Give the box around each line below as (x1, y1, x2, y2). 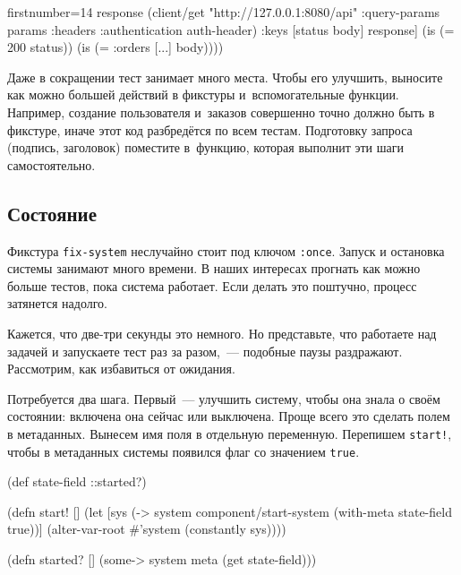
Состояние (7, 199, 98, 227)
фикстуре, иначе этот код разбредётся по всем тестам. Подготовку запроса (7, 120, 413, 139)
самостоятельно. (7, 155, 96, 174)
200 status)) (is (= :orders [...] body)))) (7, 38, 224, 56)
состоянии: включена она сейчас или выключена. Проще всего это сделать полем (7, 407, 450, 425)
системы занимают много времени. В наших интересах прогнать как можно (7, 259, 421, 278)
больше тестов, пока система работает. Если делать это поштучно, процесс (7, 276, 417, 295)
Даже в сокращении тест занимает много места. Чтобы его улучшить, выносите (7, 67, 443, 86)
